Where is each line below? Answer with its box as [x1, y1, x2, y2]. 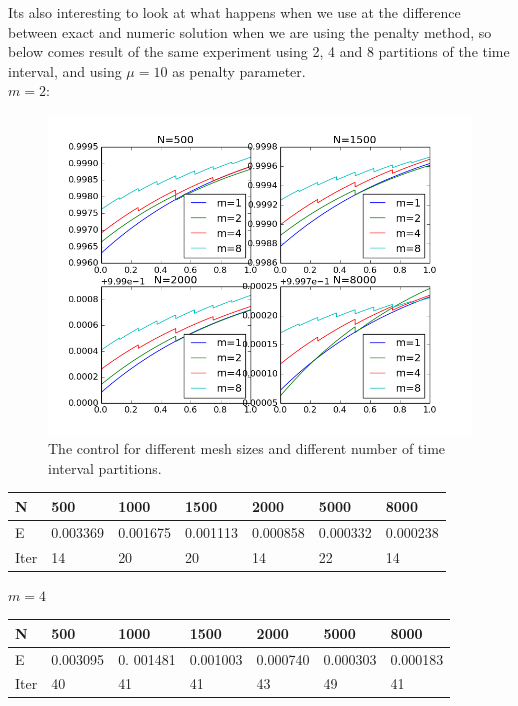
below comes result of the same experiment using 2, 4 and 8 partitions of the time [8, 41, 510, 62]
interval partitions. [48, 457, 162, 478]
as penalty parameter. [172, 60, 306, 81]
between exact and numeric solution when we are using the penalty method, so [8, 21, 492, 42]
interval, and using [8, 60, 122, 81]
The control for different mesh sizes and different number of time [48, 438, 446, 459]
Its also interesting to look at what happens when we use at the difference [8, 2, 461, 22]
